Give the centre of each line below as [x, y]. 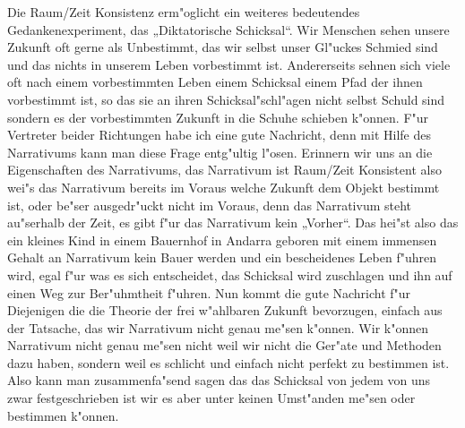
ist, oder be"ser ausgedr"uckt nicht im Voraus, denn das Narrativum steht [210, 205]
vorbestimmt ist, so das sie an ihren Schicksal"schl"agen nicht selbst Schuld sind [226, 99]
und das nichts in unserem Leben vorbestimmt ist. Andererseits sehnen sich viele [229, 64]
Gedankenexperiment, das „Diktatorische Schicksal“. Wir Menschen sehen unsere [228, 29]
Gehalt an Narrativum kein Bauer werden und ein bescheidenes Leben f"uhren [222, 257]
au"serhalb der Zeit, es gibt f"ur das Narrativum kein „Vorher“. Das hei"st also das [233, 223]
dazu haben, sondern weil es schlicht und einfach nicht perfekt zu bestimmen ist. [228, 362]
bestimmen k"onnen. [63, 415]
